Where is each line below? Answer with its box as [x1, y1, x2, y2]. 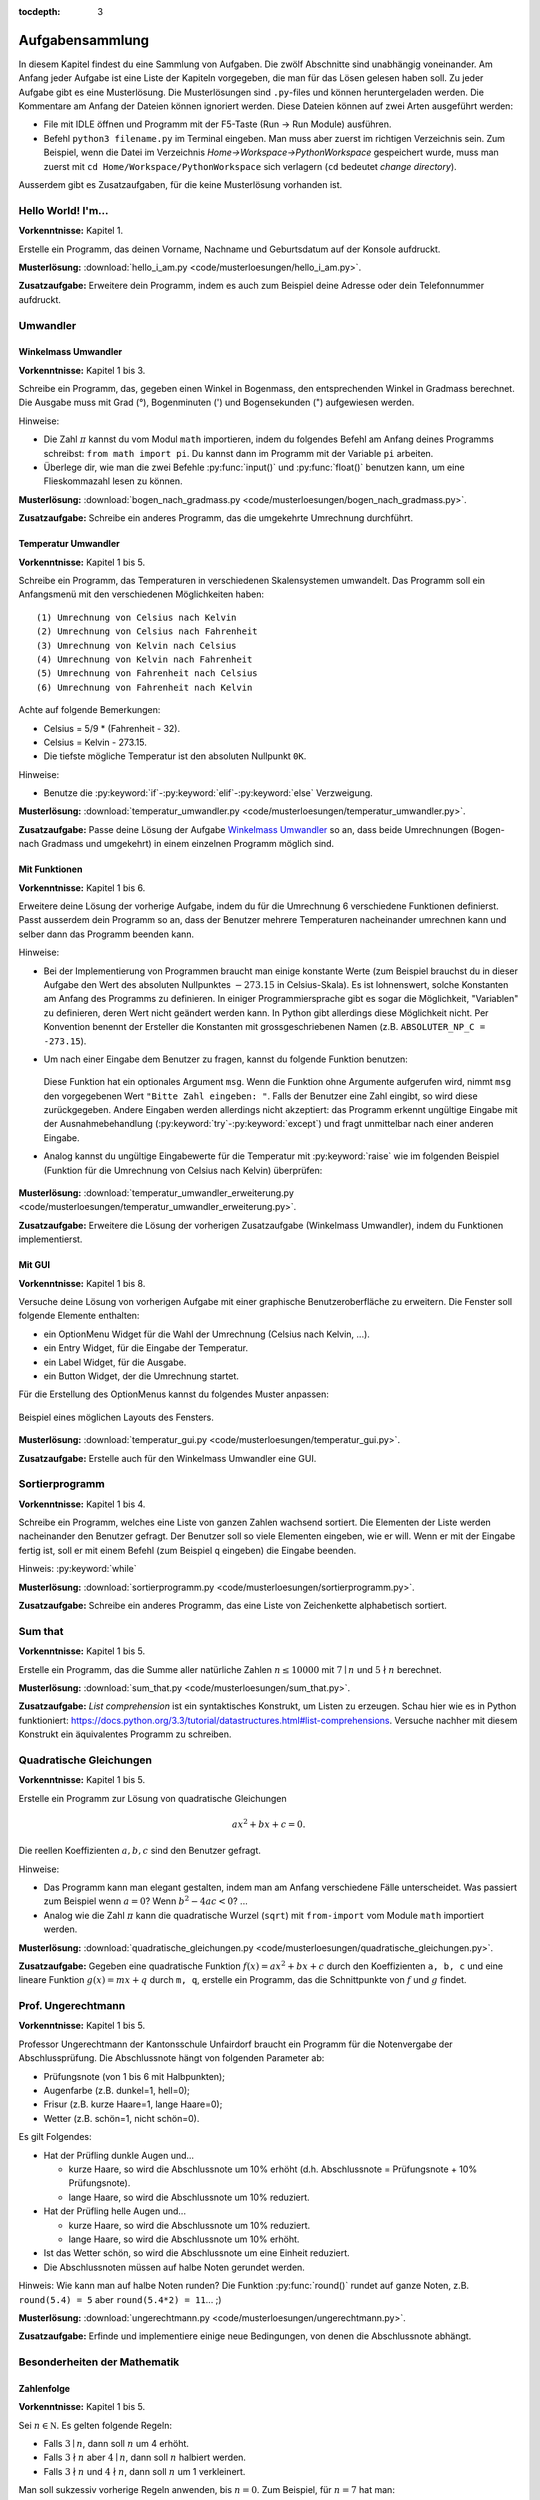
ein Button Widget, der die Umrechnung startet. [43, 1370, 239, 1382]
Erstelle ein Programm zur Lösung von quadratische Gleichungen [18, 1792, 287, 1804]
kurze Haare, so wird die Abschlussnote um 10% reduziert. [68, 2219, 311, 2231]
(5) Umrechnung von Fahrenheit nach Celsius [36, 668, 259, 679]
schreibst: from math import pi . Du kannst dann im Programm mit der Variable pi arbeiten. [43, 447, 434, 459]
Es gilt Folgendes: [18, 2131, 92, 2143]
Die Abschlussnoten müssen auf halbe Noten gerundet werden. [43, 2261, 305, 2273]
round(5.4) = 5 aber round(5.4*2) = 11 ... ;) [18, 2293, 222, 2305]
